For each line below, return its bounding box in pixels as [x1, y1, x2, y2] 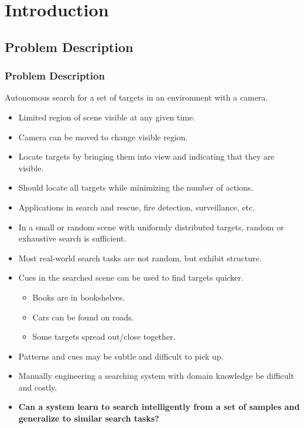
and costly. [18, 381, 57, 393]
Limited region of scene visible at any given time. [18, 111, 196, 123]
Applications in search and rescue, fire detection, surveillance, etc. [18, 201, 255, 213]
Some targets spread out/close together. [32, 330, 176, 343]
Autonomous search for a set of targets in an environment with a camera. [5, 91, 268, 103]
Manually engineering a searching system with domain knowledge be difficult [18, 370, 294, 382]
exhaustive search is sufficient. [18, 232, 127, 244]
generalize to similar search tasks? [18, 412, 159, 424]
